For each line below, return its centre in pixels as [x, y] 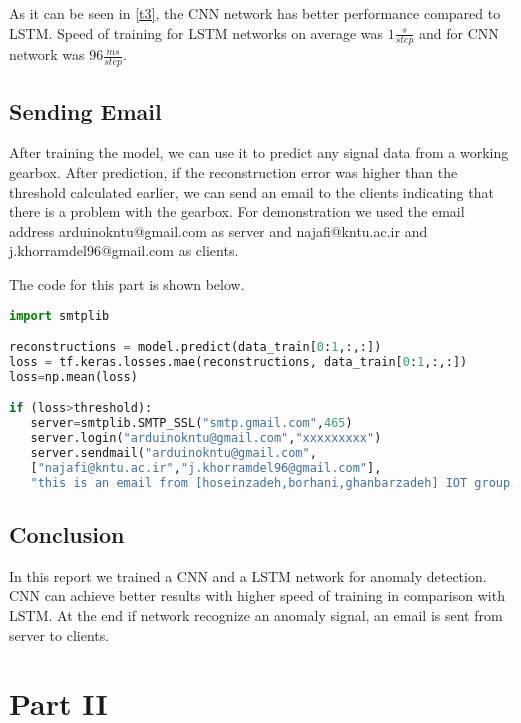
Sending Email [85, 110]
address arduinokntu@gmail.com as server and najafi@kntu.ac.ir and [218, 230]
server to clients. [59, 634]
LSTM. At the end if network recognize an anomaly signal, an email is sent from [256, 615]
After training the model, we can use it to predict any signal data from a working [259, 152]
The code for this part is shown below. [127, 284]
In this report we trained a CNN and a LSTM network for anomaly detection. [248, 575]
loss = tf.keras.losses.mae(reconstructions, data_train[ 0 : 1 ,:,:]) [238, 362]
